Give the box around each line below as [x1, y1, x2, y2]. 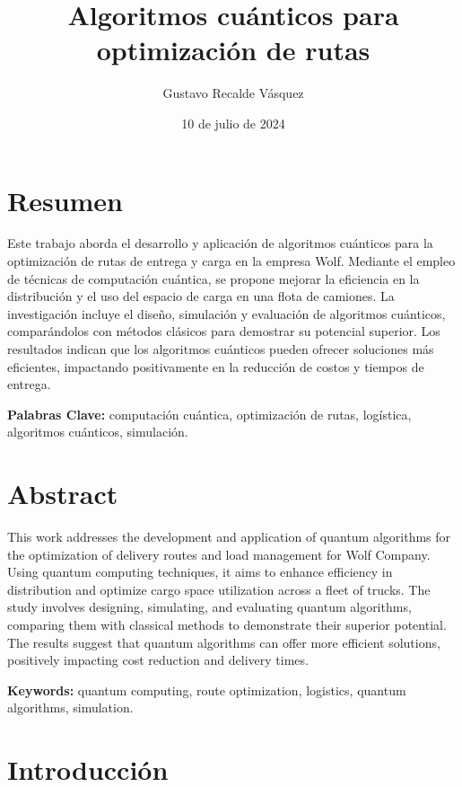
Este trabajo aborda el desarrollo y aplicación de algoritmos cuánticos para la [7, 234, 433, 252]
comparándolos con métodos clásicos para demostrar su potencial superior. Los [7, 322, 440, 340]
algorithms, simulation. [7, 698, 134, 717]
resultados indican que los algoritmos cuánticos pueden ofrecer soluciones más [7, 340, 434, 358]
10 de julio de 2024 [181, 113, 285, 132]
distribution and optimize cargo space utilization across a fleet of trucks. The [7, 579, 431, 598]
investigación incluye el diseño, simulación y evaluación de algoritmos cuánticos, [7, 304, 446, 323]
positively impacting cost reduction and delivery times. [7, 650, 309, 669]
